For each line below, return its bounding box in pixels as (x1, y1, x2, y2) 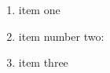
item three (18, 54, 68, 71)
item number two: (18, 27, 104, 44)
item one (18, 2, 60, 17)
